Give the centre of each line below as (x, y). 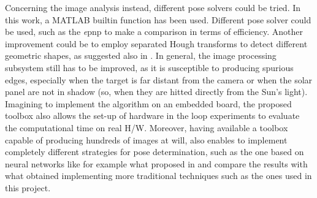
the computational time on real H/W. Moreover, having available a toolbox (147, 127)
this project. (28, 187)
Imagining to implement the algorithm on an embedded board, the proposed (148, 103)
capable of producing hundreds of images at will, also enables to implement (146, 139)
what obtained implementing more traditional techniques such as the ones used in (158, 176)
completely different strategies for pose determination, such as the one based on (155, 152)
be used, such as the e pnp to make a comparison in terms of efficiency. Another (154, 32)
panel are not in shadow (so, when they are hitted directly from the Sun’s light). (156, 92)
